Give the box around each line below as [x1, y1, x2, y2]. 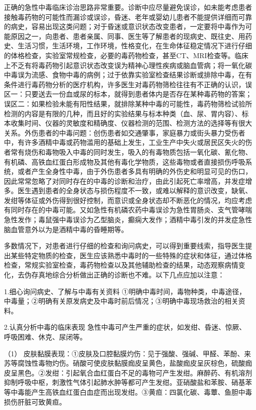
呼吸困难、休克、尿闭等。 [4, 332, 87, 342]
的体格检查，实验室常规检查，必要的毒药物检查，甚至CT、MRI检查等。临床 [4, 50, 249, 60]
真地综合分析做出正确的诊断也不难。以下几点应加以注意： [38, 270, 224, 280]
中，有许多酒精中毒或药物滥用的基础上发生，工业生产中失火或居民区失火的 [4, 137, 245, 147]
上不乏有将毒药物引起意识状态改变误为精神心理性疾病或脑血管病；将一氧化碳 [4, 60, 252, 70]
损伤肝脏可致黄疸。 [4, 396, 66, 407]
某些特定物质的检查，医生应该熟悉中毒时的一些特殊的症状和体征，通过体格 [10, 250, 252, 260]
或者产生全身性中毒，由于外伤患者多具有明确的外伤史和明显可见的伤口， [17, 166, 252, 176]
